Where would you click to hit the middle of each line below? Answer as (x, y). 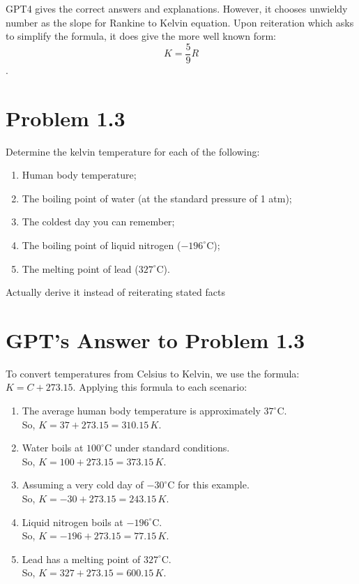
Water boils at (53, 448)
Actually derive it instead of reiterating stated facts (115, 292)
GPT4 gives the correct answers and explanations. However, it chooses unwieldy (177, 8)
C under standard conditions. (167, 448)
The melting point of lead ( (80, 268)
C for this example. (208, 485)
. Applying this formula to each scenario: (160, 387)
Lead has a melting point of (81, 559)
